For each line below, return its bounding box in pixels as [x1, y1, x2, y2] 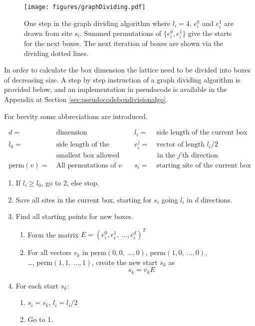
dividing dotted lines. [24, 47, 89, 58]
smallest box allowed [56, 151, 120, 159]
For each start [15, 280, 59, 290]
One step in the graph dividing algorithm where [24, 17, 171, 28]
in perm [82, 247, 106, 257]
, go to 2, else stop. [41, 177, 99, 187]
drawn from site [24, 27, 72, 38]
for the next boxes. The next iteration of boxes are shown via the [24, 37, 224, 48]
